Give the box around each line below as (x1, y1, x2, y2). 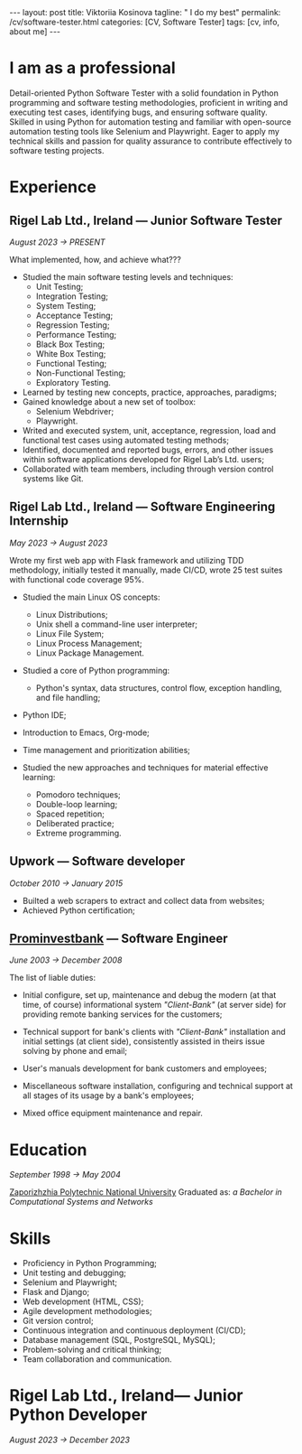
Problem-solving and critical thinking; (22, 1344, 162, 1356)
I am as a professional (9, 58, 176, 79)
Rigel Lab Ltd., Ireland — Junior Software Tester (9, 212, 282, 228)
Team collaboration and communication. (22, 1354, 172, 1365)
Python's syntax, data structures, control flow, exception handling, (35, 682, 282, 693)
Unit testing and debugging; (22, 1267, 127, 1279)
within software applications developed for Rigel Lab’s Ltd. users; (22, 453, 264, 464)
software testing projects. (9, 144, 105, 155)
